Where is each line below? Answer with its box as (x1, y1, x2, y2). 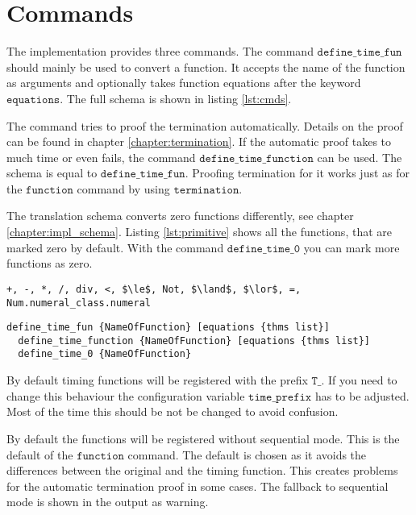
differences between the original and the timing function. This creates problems (6, 462, 398, 479)
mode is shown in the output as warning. (6, 493, 209, 510)
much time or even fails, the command (6, 148, 196, 165)
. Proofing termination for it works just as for (185, 164, 410, 181)
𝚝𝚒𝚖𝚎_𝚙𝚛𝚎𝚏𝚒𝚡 (248, 391, 312, 403)
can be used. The (317, 148, 402, 165)
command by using (77, 180, 170, 197)
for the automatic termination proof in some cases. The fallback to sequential (6, 477, 389, 494)
